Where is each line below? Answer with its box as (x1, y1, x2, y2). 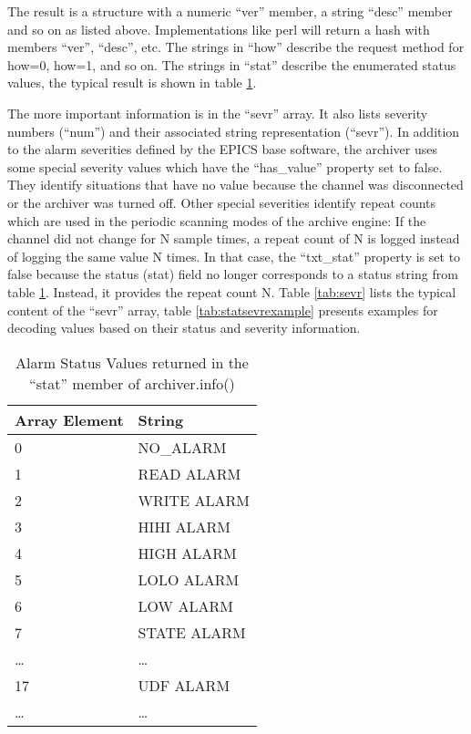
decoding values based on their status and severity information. (7, 318, 361, 337)
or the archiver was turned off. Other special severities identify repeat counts (7, 192, 436, 212)
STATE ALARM (138, 621, 246, 643)
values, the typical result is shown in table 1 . (7, 73, 257, 92)
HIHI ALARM (138, 515, 230, 537)
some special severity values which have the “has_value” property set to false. (7, 157, 443, 176)
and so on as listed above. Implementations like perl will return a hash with (7, 19, 430, 38)
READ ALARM (138, 462, 241, 484)
